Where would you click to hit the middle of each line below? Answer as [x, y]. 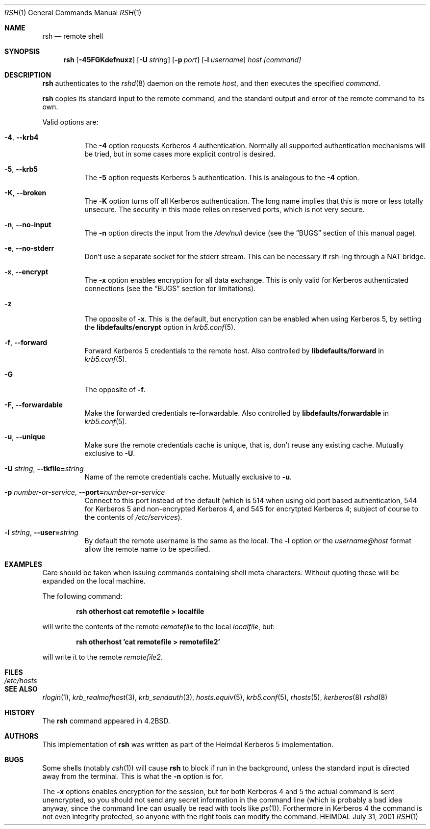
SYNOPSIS [22, 51]
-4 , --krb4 [22, 137]
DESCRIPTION [28, 75]
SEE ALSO [21, 689]
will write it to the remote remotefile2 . [102, 657]
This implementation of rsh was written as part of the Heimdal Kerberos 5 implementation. [188, 744]
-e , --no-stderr [29, 248]
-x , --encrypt [26, 272]
